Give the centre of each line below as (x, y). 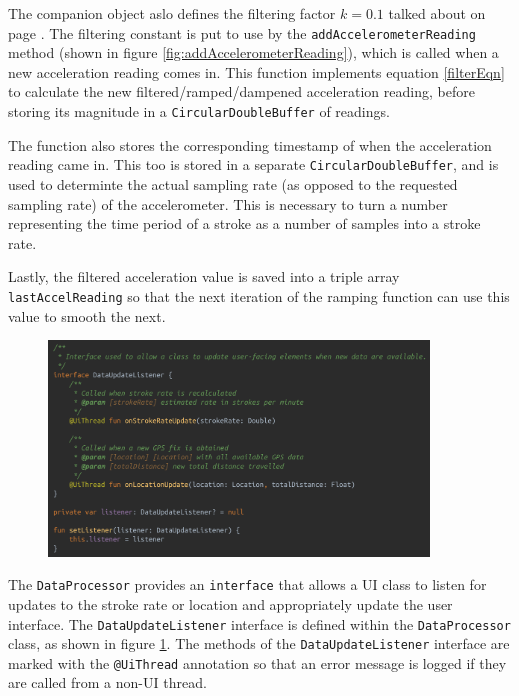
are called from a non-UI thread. (107, 682)
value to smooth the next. (87, 315)
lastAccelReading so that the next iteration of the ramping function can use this (259, 295)
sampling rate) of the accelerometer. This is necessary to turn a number (228, 203)
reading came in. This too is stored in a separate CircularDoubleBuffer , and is (253, 164)
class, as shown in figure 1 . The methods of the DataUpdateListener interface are (259, 643)
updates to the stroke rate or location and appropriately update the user (230, 603)
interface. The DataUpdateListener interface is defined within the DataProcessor (259, 623)
